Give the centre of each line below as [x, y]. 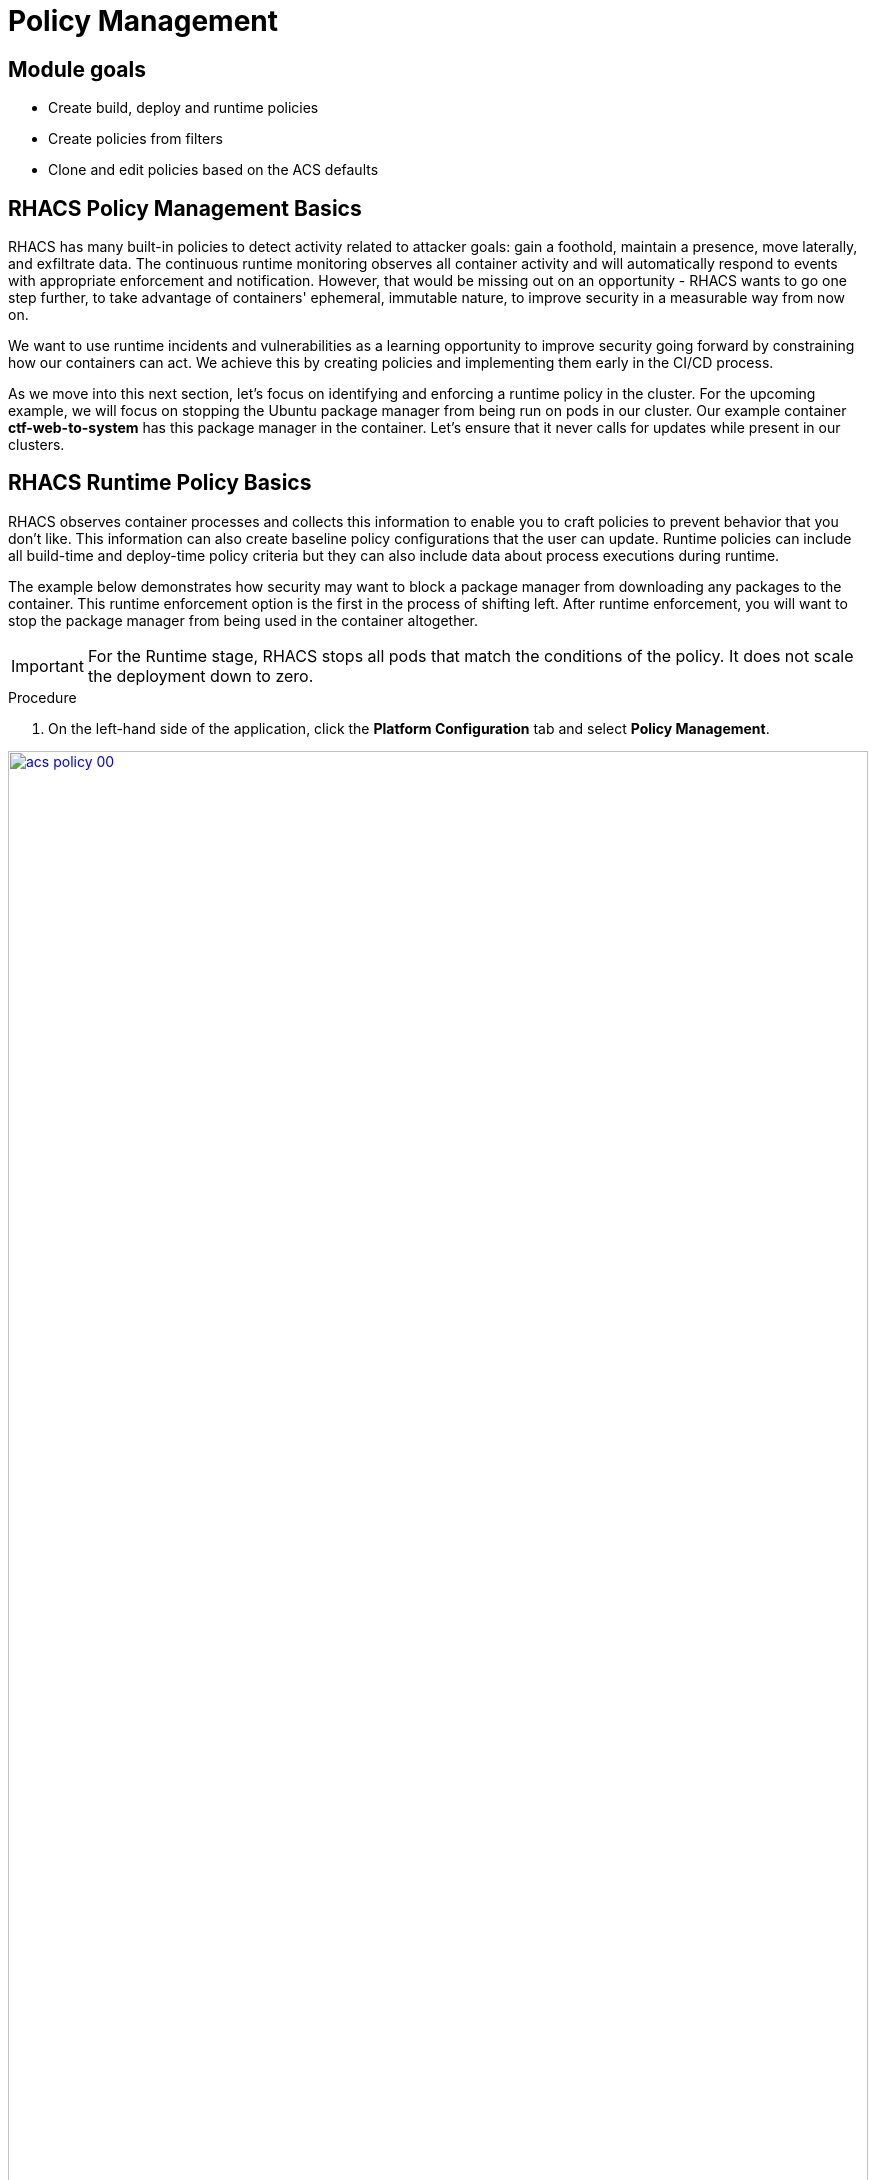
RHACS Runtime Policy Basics [160, 483]
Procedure [42, 697]
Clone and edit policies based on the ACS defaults [213, 170]
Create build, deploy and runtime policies [183, 108]
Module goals [77, 69]
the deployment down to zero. [200, 675]
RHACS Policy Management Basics [185, 208]
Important [47, 665]
